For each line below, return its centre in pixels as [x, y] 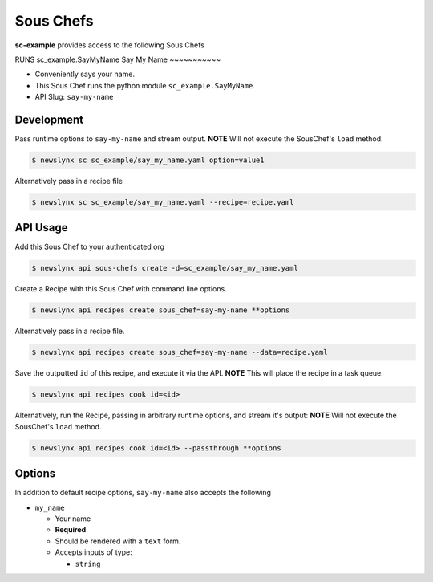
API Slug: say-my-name [74, 97]
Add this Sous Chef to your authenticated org [89, 247]
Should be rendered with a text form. [118, 541]
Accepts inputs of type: [93, 552]
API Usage [41, 228]
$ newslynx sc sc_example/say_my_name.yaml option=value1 [148, 160]
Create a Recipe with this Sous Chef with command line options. [121, 289]
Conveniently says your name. [85, 74]
